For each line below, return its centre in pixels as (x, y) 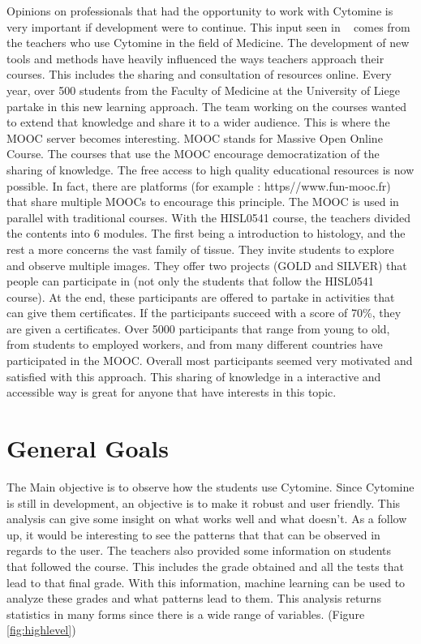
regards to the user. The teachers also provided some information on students (199, 550)
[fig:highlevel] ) (41, 630)
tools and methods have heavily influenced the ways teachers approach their (195, 58)
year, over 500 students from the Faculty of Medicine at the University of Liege (203, 90)
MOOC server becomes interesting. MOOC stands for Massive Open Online (195, 137)
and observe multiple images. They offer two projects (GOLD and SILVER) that (207, 265)
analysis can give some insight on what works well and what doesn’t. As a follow (207, 519)
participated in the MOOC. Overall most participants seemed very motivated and (210, 361)
